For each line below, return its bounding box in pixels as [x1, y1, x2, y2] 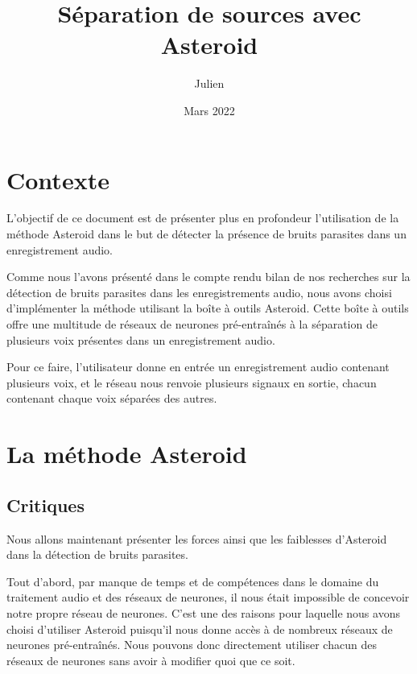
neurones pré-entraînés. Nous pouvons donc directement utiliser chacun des [6, 636, 377, 653]
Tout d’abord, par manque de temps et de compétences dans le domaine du [6, 573, 379, 589]
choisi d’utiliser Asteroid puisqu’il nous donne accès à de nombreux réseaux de [6, 620, 393, 637]
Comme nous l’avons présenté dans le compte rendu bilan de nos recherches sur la [6, 268, 411, 285]
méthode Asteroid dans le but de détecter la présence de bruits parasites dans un [6, 225, 407, 242]
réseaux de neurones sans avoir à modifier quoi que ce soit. [6, 651, 295, 668]
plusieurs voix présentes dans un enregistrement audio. [6, 331, 275, 348]
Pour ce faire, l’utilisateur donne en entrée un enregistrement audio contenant [6, 358, 390, 375]
